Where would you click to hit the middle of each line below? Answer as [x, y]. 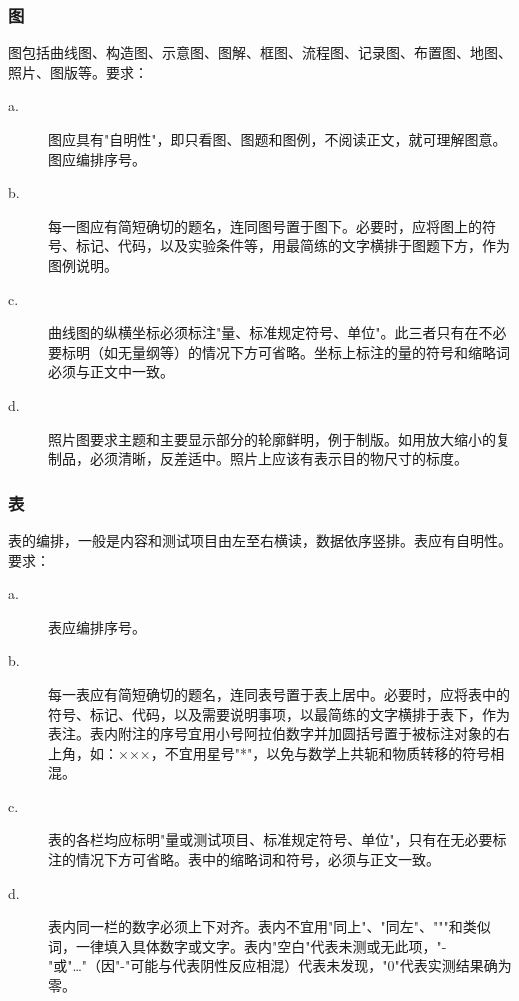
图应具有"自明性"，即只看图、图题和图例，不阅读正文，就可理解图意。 [277, 139]
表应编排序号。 [97, 626]
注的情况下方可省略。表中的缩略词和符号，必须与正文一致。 [244, 859]
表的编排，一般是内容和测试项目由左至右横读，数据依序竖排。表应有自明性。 [260, 539]
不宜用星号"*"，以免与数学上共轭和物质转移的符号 [327, 752]
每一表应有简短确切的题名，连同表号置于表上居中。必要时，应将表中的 [279, 693]
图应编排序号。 [97, 158]
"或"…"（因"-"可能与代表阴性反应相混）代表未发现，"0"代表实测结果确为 [280, 965]
